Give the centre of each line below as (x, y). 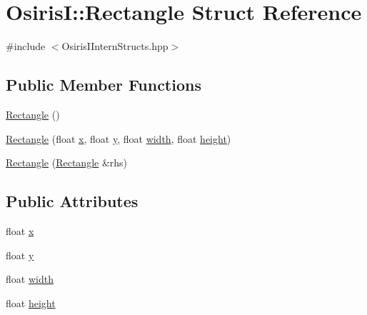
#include (26, 46)
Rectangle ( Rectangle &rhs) (67, 162)
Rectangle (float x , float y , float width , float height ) (119, 138)
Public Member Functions (104, 85)
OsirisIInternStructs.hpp (115, 46)
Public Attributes (72, 201)
